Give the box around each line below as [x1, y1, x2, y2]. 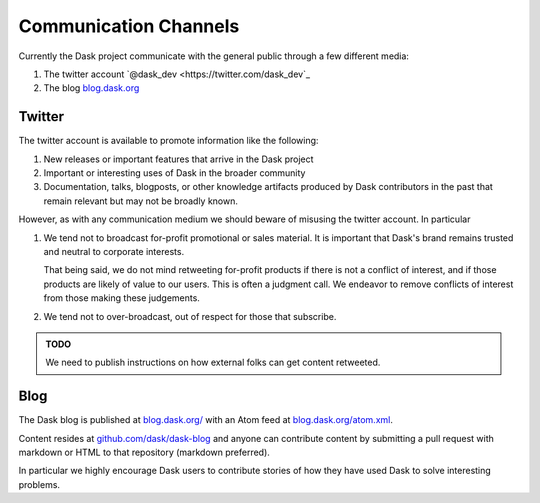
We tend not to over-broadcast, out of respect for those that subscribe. [43, 310, 337, 322]
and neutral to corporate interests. [43, 245, 185, 257]
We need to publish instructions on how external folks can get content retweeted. [45, 356, 381, 369]
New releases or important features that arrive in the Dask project [43, 153, 314, 165]
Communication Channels [18, 15, 240, 37]
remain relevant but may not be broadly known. [43, 195, 239, 207]
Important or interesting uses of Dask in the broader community [43, 167, 306, 179]
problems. [18, 478, 60, 490]
